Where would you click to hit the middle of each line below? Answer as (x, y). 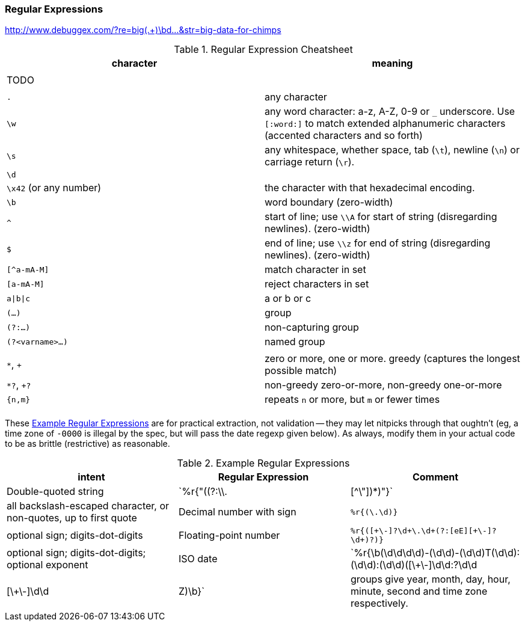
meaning (392, 63)
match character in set (315, 270)
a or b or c (288, 299)
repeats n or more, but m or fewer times (352, 400)
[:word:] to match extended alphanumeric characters (385, 124)
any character (296, 97)
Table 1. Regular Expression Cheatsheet (263, 50)
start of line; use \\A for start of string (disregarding (381, 217)
